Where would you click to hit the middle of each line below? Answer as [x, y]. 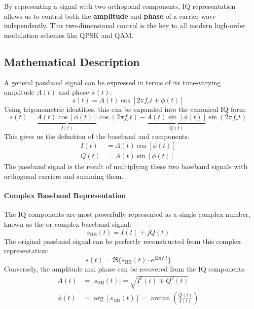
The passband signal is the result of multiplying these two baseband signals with [126, 166]
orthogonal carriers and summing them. [64, 176]
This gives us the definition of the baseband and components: [97, 136]
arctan [160, 298]
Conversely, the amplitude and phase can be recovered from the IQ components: [125, 268]
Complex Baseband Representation [65, 195]
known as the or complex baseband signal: [68, 224]
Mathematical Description [72, 61]
